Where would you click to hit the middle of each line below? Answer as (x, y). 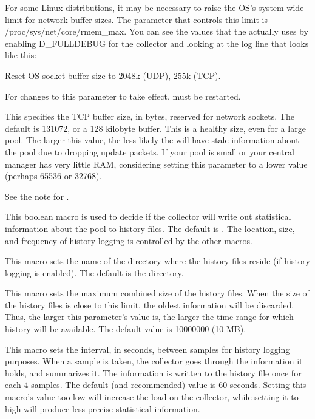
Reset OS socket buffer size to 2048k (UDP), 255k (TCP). (113, 75)
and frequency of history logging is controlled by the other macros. (129, 240)
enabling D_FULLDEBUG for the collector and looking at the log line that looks (157, 43)
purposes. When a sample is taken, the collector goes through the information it (154, 361)
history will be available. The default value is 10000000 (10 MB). (126, 329)
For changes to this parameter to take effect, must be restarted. (123, 96)
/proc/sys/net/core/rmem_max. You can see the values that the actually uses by (157, 31)
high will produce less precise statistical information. (103, 408)
